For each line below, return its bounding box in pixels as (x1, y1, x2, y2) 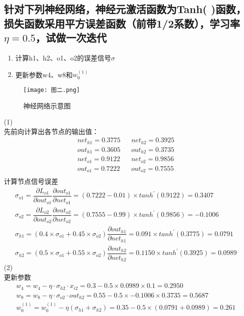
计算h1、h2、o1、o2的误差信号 (15, 52, 111, 62)
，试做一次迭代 (35, 30, 107, 45)
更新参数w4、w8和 (15, 69, 73, 79)
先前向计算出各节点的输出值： (4, 126, 99, 136)
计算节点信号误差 (4, 176, 58, 186)
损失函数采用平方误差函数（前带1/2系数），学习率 (4, 15, 240, 30)
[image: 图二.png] (23, 86, 80, 93)
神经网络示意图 (23, 100, 71, 110)
